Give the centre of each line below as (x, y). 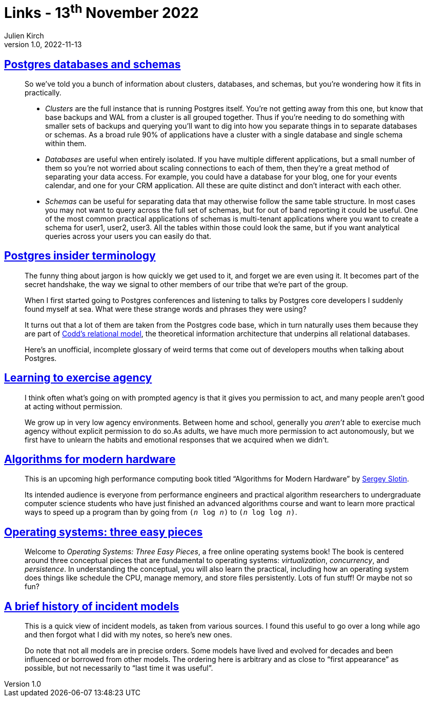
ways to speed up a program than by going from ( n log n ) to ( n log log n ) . (161, 512)
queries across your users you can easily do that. (128, 236)
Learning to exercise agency (78, 378)
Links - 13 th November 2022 (101, 12)
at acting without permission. (74, 406)
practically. (43, 92)
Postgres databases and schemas (93, 64)
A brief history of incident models (92, 606)
